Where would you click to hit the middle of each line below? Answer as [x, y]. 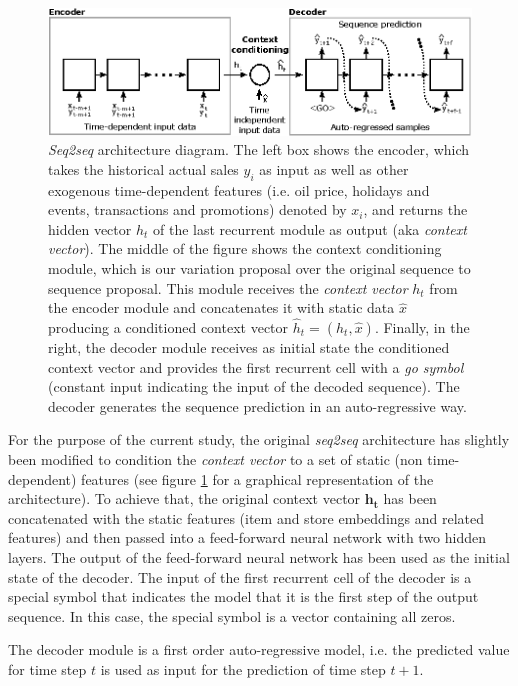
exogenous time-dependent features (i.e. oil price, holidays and [239, 189]
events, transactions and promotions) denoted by [197, 209]
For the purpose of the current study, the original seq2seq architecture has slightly [259, 439]
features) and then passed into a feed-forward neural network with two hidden [247, 537]
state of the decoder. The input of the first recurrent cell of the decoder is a [240, 576]
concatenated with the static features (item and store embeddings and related [246, 517]
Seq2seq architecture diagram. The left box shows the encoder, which [259, 149]
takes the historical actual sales [143, 168]
